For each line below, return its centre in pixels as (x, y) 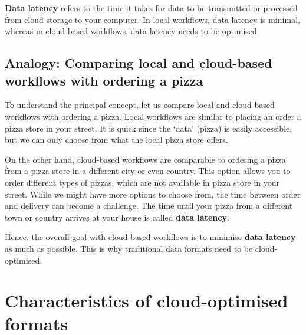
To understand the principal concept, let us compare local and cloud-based (140, 105)
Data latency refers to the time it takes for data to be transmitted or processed (151, 8)
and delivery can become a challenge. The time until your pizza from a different (149, 206)
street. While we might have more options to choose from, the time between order (153, 194)
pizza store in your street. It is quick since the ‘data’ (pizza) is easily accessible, (149, 128)
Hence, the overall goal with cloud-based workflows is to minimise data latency (150, 237)
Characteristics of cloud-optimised (147, 300)
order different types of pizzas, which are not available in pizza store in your (142, 182)
